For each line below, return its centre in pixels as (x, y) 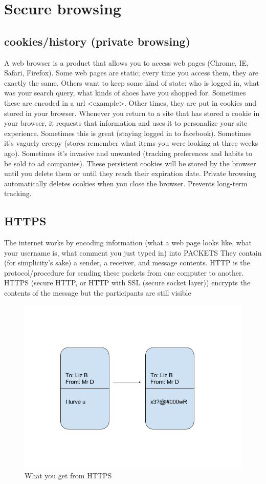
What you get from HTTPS (68, 476)
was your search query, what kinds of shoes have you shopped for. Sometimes (125, 93)
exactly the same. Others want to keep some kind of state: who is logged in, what (132, 82)
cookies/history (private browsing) (97, 41)
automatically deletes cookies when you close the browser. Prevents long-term (126, 183)
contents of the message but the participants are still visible (98, 293)
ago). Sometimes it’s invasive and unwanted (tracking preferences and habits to (128, 153)
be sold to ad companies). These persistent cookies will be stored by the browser (130, 163)
